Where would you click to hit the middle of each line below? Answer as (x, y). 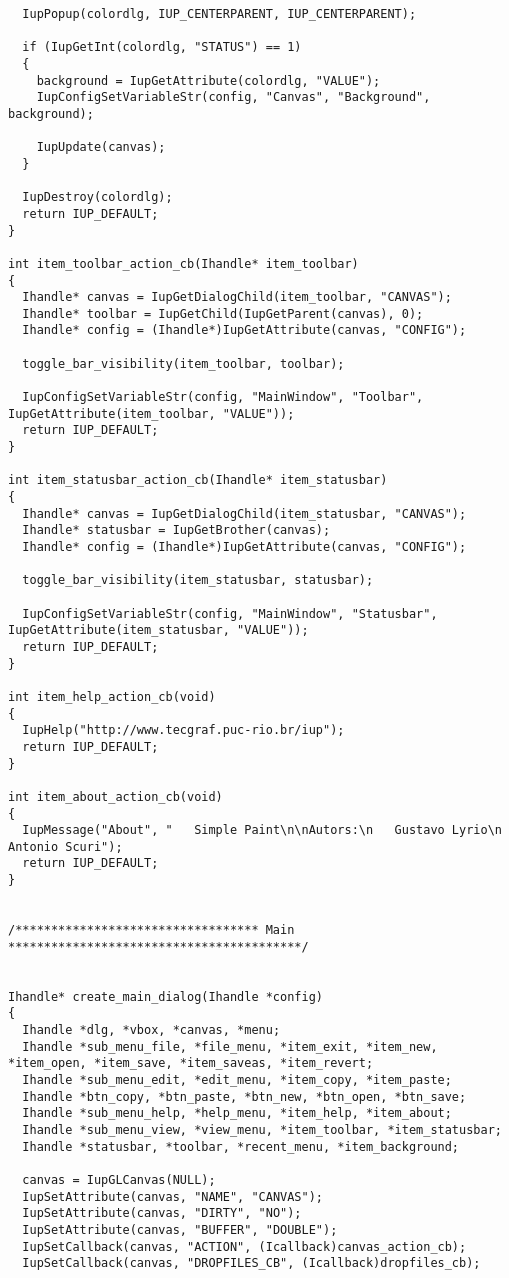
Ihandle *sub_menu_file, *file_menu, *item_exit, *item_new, (230, 1046)
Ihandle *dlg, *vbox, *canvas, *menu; (151, 1030)
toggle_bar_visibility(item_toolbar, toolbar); (183, 363)
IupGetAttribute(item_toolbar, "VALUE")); (151, 413)
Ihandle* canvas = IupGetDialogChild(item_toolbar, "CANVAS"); (237, 297)
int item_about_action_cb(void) (115, 796)
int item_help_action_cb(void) (112, 696)
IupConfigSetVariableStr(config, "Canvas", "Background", (233, 97)
